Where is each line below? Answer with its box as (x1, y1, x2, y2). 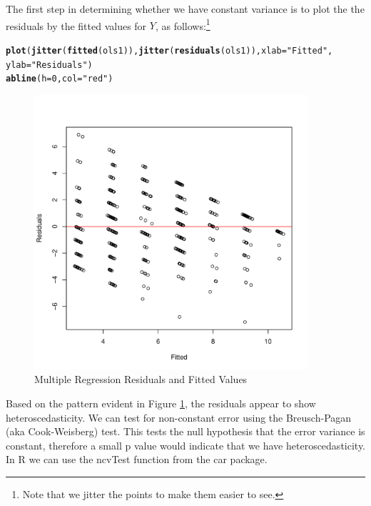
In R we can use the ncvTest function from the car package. (6, 452, 268, 467)
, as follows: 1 (155, 16, 210, 33)
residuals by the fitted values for (6, 18, 147, 33)
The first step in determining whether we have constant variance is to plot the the (6, 1, 365, 16)
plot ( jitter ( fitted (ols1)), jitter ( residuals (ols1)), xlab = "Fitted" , (6, 45, 333, 56)
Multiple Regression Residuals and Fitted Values (34, 372, 248, 387)
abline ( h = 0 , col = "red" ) (6, 74, 113, 84)
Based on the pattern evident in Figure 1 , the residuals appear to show (6, 396, 316, 410)
